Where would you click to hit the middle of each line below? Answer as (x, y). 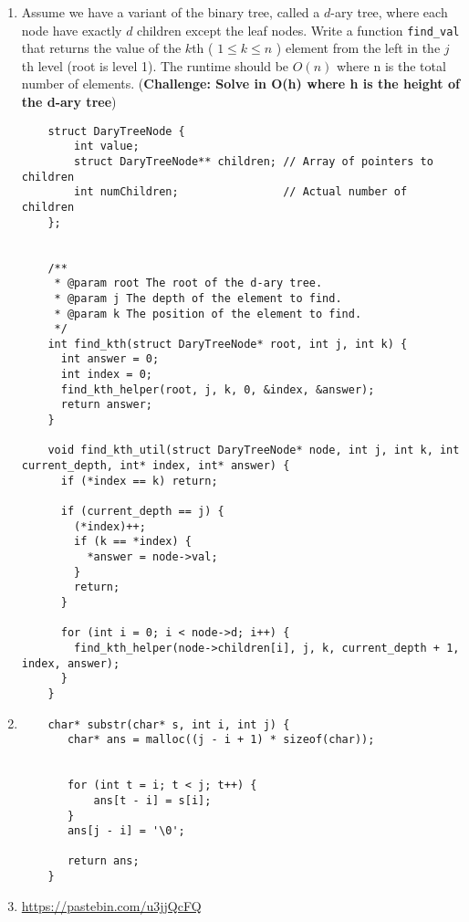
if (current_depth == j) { (142, 512)
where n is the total (391, 65)
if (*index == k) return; (139, 481)
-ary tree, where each (389, 12)
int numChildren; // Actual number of (241, 192)
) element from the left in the (358, 48)
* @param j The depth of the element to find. (198, 298)
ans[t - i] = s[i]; (152, 800)
